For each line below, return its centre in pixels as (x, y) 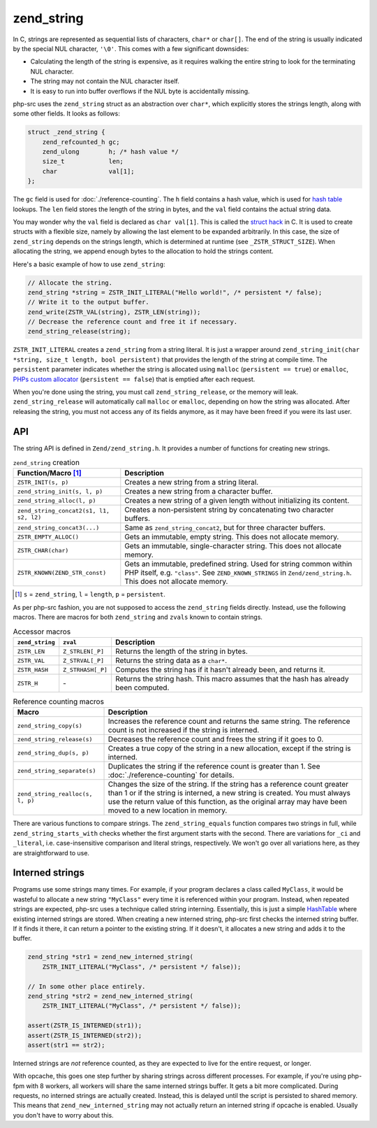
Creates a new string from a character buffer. (199, 492)
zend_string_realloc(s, (55, 794)
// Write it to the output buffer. (88, 302)
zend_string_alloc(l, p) (57, 500)
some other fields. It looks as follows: (66, 114)
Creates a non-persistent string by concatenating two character (229, 510)
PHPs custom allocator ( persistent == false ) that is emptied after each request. (134, 379)
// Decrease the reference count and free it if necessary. (133, 322)
